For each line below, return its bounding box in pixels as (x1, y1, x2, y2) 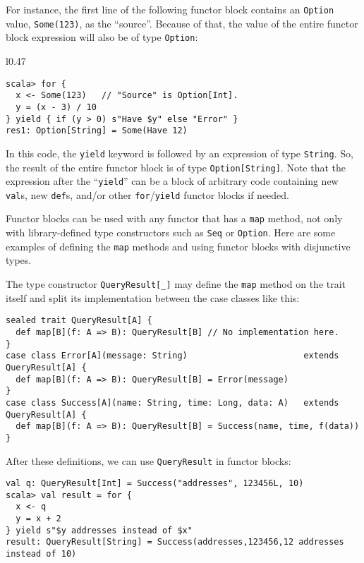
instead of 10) (6, 549, 77, 559)
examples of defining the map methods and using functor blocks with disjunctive (6, 238, 351, 253)
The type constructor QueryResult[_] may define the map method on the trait (6, 277, 346, 291)
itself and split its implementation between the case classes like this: (6, 290, 300, 305)
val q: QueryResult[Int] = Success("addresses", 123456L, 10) (6, 478, 304, 489)
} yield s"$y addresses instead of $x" (6, 525, 193, 535)
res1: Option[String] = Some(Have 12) (6, 126, 188, 136)
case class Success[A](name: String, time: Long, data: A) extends (6, 397, 339, 408)
